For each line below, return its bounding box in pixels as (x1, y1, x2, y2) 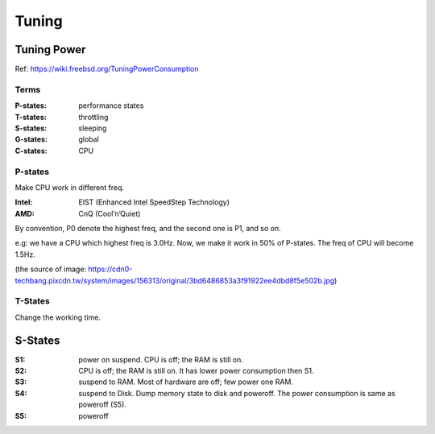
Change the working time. (14, 312, 101, 322)
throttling (78, 112, 109, 122)
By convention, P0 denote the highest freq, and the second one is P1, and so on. (14, 224, 281, 234)
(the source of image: (14, 264, 87, 274)
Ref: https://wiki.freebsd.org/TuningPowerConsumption (14, 64, 199, 74)
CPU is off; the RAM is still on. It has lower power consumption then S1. (78, 366, 314, 376)
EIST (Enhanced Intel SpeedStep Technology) (78, 197, 230, 207)
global (78, 134, 100, 144)
